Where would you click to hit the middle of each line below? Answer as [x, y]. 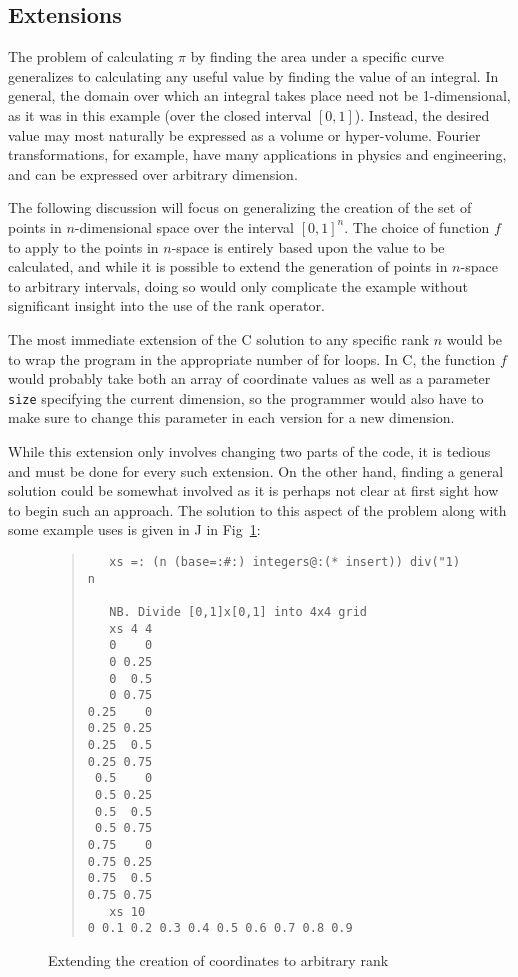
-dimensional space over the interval [184, 226]
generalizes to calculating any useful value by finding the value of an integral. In [253, 75]
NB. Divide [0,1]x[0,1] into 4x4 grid [238, 611]
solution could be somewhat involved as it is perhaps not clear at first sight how [253, 490]
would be [474, 338]
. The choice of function [417, 226]
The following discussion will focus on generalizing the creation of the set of [240, 207]
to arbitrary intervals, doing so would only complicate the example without [238, 285]
